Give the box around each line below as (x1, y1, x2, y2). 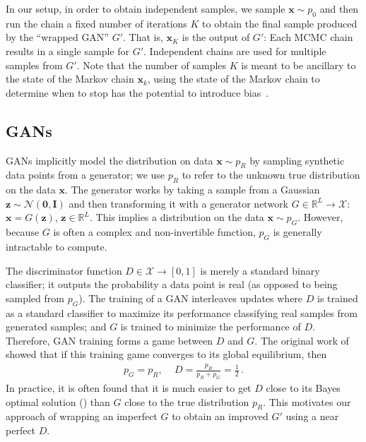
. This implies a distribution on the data (90, 210, 264, 225)
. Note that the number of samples (76, 57, 227, 72)
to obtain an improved (172, 409, 268, 424)
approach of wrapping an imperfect (6, 409, 158, 424)
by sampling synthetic (249, 153, 345, 167)
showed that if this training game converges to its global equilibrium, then (6, 347, 327, 362)
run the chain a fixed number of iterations (6, 16, 187, 30)
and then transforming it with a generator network (69, 196, 289, 210)
